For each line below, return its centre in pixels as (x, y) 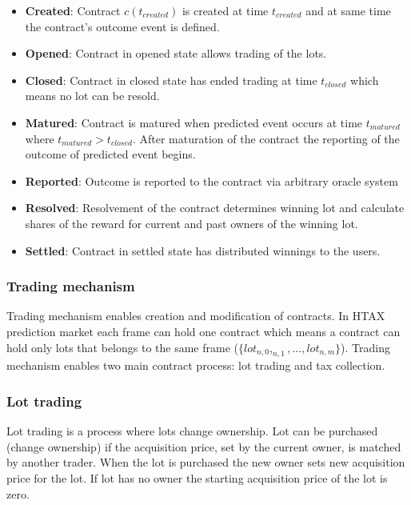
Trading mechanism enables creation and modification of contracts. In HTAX (196, 316)
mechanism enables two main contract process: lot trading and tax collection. (196, 365)
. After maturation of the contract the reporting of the (266, 138)
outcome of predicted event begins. (110, 154)
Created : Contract (73, 10)
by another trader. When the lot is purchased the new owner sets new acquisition (206, 462)
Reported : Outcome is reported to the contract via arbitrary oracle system (211, 180)
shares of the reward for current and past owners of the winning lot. (192, 223)
